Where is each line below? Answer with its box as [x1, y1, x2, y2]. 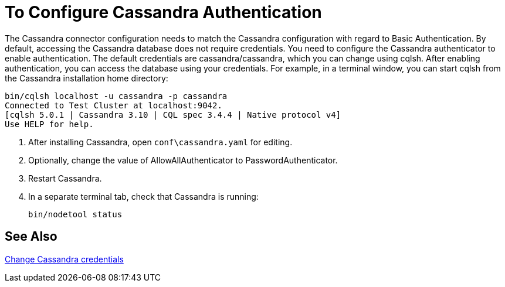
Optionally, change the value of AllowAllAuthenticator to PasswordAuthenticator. [28, 155, 338, 165]
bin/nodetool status [28, 209, 123, 219]
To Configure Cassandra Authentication [5, 2, 322, 22]
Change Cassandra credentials [5, 254, 124, 264]
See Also [5, 229, 57, 244]
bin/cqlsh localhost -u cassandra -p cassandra [5, 91, 228, 101]
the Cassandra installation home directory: [5, 73, 168, 83]
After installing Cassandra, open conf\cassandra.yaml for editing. [28, 136, 293, 147]
